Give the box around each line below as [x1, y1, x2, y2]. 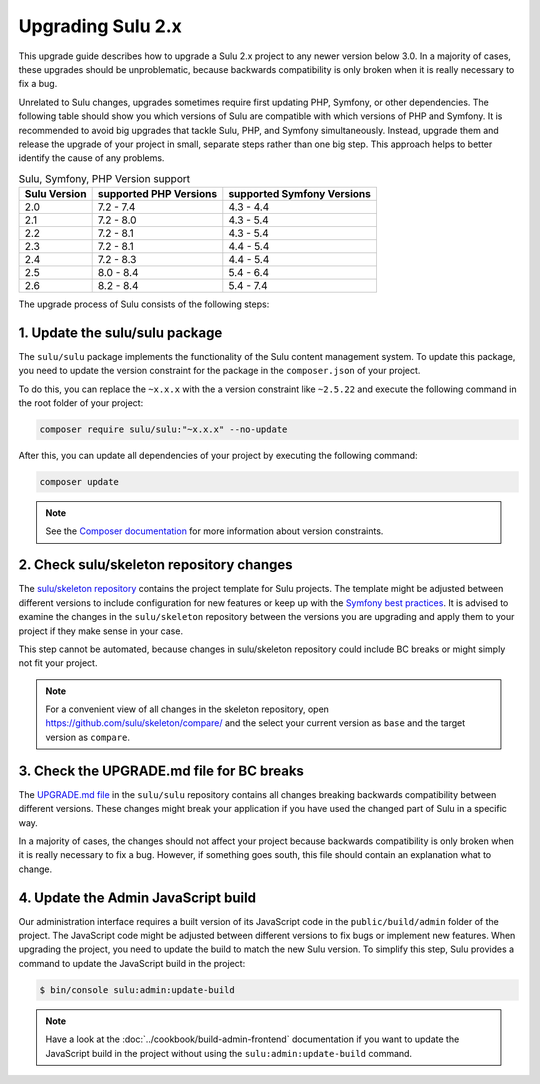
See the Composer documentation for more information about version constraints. [45, 525, 384, 537]
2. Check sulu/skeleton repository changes [18, 556, 294, 574]
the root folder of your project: [18, 397, 144, 409]
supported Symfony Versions [228, 187, 372, 201]
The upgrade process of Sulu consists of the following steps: [18, 298, 270, 310]
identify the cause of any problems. [18, 152, 165, 164]
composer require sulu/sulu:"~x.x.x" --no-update [39, 424, 288, 435]
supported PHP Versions [97, 187, 218, 201]
